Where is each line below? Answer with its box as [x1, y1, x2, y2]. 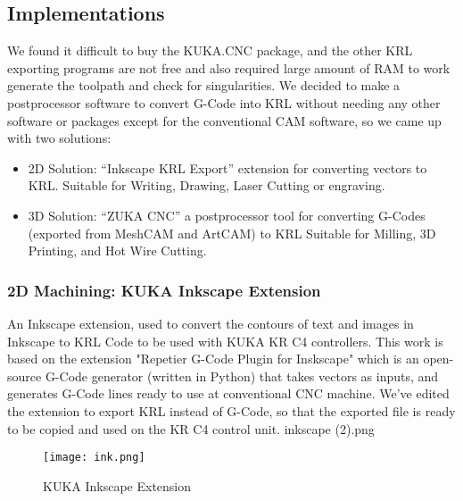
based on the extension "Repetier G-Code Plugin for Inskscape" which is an [7, 349, 419, 368]
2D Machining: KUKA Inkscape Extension [7, 279, 321, 301]
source [7, 366, 42, 385]
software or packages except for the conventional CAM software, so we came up [7, 111, 442, 129]
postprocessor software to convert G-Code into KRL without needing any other [7, 93, 441, 112]
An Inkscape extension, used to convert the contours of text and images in [7, 313, 414, 332]
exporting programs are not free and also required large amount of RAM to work [7, 58, 451, 77]
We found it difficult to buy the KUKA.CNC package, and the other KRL [7, 41, 413, 60]
